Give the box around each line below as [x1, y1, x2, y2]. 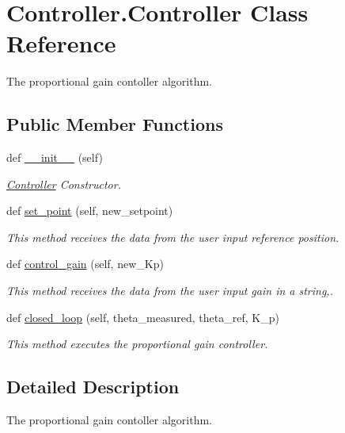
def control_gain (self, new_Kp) [6, 255, 164, 272]
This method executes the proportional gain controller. [6, 335, 268, 352]
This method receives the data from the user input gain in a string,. [6, 282, 333, 299]
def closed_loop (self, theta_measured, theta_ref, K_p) [6, 308, 279, 325]
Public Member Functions [6, 112, 223, 136]
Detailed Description [6, 374, 180, 399]
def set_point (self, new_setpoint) [6, 202, 173, 219]
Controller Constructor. [6, 175, 121, 192]
